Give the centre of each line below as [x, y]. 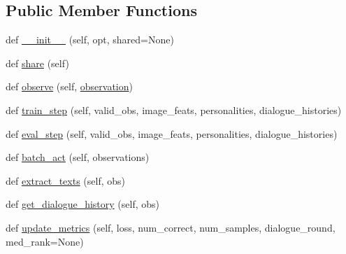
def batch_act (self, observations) [78, 157]
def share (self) [37, 63]
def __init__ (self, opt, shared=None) [90, 40]
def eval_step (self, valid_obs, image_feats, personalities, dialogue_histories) [172, 133]
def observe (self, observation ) [69, 86]
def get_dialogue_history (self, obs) [83, 204]
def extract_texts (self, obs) [66, 180]
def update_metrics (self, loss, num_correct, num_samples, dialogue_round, [171, 227]
